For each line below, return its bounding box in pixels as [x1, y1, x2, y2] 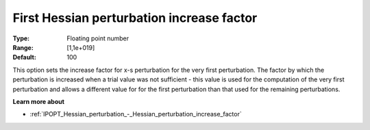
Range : [12, 43, 34, 51]
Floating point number [66, 34, 129, 42]
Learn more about [12, 97, 65, 105]
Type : [12, 34, 30, 42]
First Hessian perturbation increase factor [12, 10, 258, 25]
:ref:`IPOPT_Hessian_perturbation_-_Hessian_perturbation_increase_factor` [29, 110, 243, 118]
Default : [12, 53, 37, 62]
